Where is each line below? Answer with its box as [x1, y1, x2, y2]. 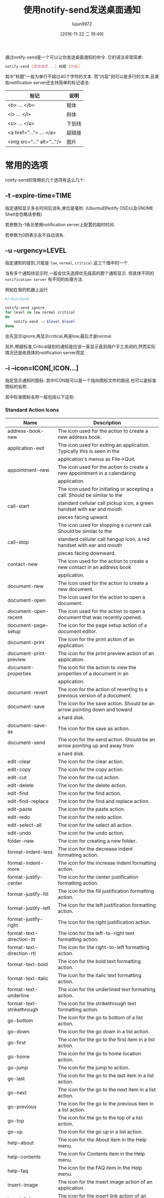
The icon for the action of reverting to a [58, 686, 148, 693]
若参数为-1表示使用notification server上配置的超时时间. [5, 221, 116, 227]
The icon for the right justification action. [58, 918, 151, 925]
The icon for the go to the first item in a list [58, 1036, 155, 1043]
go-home [7, 1053, 30, 1060]
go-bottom [7, 1017, 33, 1024]
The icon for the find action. [58, 790, 122, 797]
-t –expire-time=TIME [5, 192, 72, 200]
